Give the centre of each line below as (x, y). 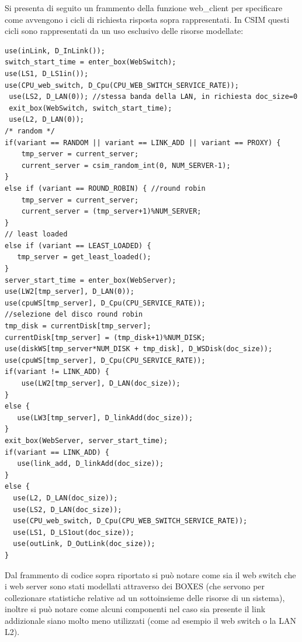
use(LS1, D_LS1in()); (47, 73)
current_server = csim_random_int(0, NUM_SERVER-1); (126, 165)
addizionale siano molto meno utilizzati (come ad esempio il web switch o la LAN (150, 620)
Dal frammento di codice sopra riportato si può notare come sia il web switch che (150, 574)
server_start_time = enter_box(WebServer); (91, 280)
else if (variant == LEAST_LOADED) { (78, 246)
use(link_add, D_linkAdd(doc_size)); (91, 464)
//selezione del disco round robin (74, 315)
